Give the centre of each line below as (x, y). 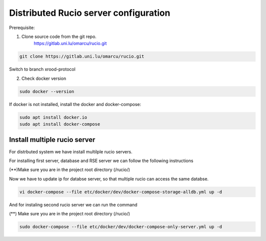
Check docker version (44, 78)
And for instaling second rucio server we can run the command (73, 205)
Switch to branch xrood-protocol (42, 69)
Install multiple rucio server (52, 140)
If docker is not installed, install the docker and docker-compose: (75, 104)
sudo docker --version (47, 91)
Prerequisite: (22, 28)
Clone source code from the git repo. (59, 36)
